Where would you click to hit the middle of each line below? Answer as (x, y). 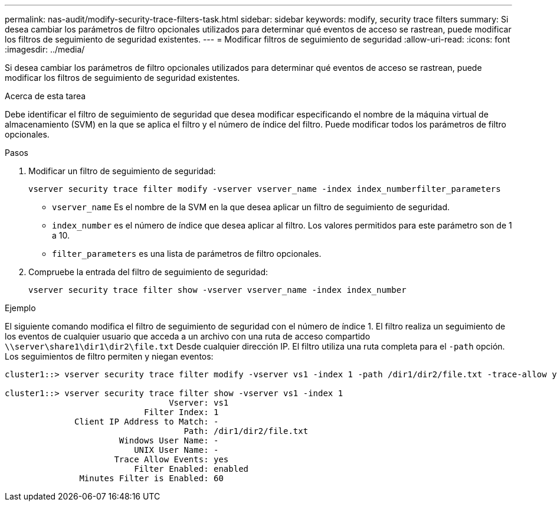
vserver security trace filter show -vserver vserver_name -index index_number (217, 290)
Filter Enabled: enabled (191, 469)
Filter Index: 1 (181, 412)
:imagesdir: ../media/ (45, 49)
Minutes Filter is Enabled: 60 (151, 478)
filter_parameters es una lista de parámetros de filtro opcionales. (187, 254)
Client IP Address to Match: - (147, 422)
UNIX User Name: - (176, 450)
